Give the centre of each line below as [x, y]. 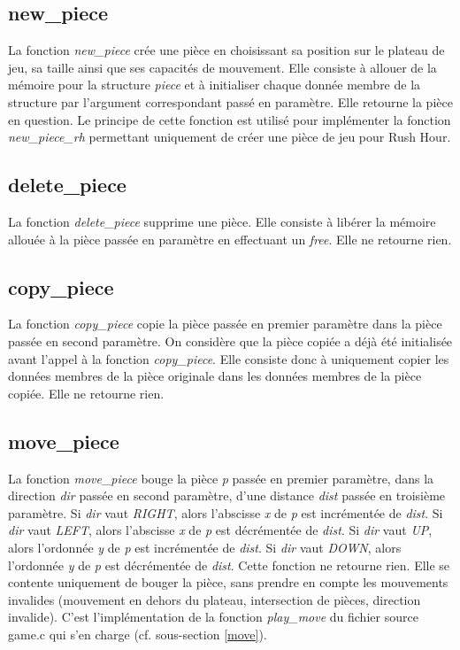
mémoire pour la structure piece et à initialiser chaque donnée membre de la [215, 85]
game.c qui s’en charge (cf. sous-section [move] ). [138, 634]
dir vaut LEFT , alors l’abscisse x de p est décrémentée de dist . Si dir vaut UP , [220, 530]
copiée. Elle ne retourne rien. [86, 393]
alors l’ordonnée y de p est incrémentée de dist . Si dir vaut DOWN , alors [205, 547]
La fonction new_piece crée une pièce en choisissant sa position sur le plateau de [226, 50]
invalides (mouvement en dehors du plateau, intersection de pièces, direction [215, 599]
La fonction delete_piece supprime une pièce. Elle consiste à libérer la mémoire [222, 221]
